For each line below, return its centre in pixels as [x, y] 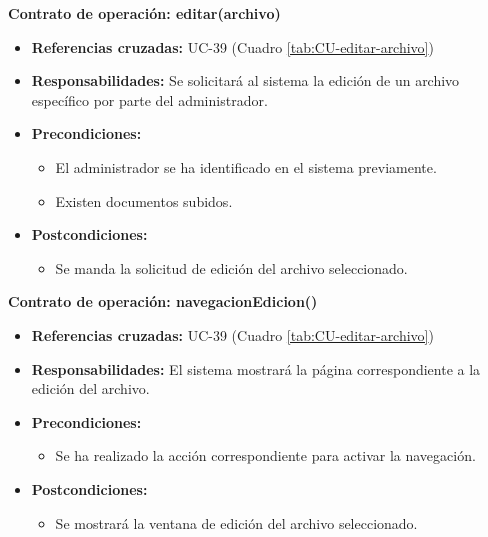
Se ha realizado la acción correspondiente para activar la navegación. [265, 455]
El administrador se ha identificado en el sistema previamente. [246, 166]
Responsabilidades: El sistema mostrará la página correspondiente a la [256, 368]
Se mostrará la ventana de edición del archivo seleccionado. [236, 522]
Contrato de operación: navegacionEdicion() [163, 301]
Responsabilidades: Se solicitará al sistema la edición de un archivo [245, 80]
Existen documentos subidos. [144, 200]
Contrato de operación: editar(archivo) [144, 13]
